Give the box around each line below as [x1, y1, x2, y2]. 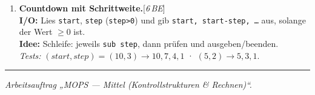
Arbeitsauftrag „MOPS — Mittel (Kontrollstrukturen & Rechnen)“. [5, 78, 252, 91]
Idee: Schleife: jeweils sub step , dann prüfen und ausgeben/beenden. [19, 37, 279, 49]
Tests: [19, 49, 41, 61]
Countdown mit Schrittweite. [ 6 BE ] [19, 2, 165, 14]
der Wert [19, 25, 53, 38]
